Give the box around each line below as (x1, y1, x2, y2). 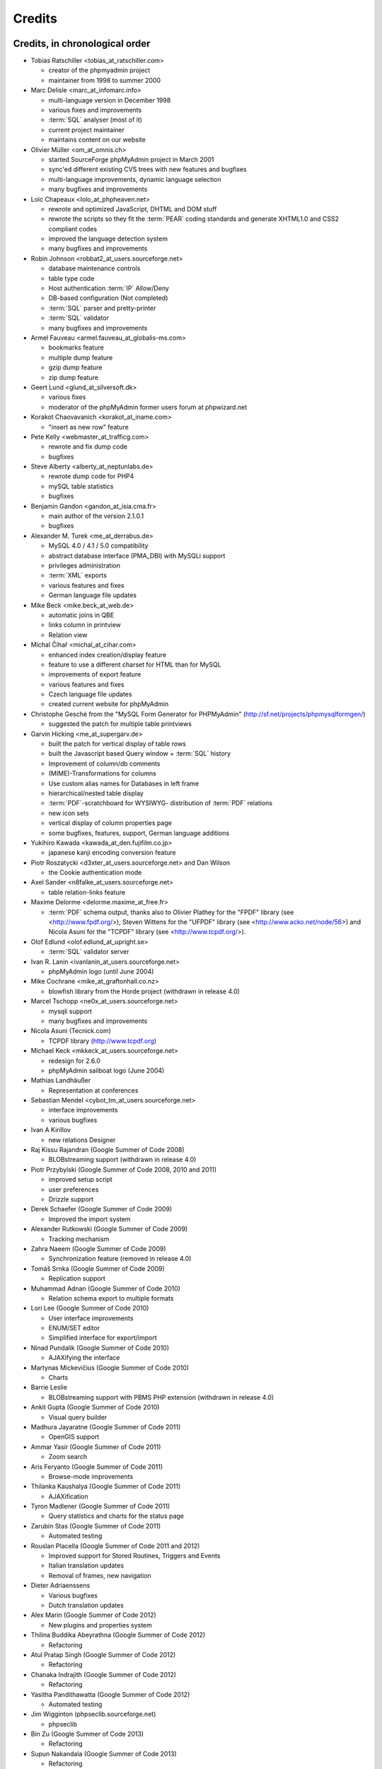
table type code (48, 274, 95, 282)
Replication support (48, 1274, 106, 1283)
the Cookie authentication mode (48, 868, 142, 877)
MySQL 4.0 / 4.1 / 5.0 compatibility (48, 541, 149, 550)
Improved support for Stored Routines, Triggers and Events (48, 1552, 221, 1560)
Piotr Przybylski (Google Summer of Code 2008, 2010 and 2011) (30, 1165, 217, 1174)
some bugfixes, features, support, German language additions (48, 829, 230, 837)
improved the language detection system (48, 234, 168, 243)
